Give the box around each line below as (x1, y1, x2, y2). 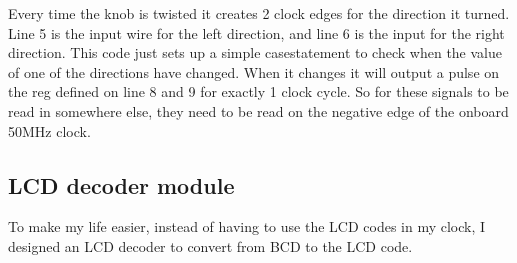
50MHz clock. (8, 120, 91, 141)
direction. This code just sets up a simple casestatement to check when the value (8, 42, 502, 63)
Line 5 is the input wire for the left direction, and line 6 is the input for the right (8, 22, 505, 43)
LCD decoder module (8, 169, 235, 200)
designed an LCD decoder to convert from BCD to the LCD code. (8, 235, 413, 256)
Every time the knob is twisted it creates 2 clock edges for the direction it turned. (8, 3, 510, 23)
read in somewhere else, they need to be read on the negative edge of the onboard (8, 100, 509, 121)
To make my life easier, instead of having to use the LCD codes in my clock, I (8, 216, 486, 237)
